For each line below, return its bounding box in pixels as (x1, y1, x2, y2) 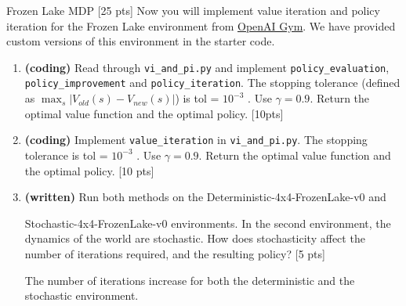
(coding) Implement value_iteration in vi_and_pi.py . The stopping (24, 131, 368, 148)
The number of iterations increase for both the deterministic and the (24, 272, 355, 288)
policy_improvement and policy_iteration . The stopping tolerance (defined (24, 74, 401, 91)
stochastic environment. (24, 287, 139, 304)
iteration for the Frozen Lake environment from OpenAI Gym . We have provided (6, 17, 396, 34)
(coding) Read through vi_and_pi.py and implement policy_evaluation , (24, 59, 390, 75)
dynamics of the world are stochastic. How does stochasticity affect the (24, 230, 365, 247)
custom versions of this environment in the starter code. (6, 33, 275, 49)
